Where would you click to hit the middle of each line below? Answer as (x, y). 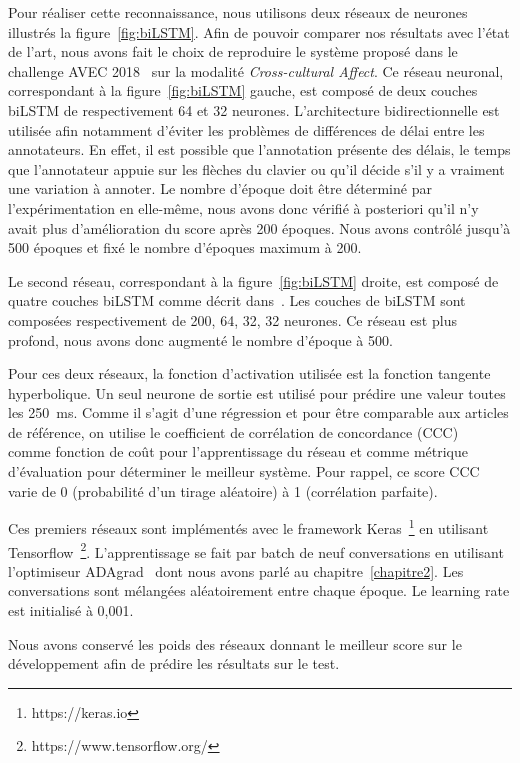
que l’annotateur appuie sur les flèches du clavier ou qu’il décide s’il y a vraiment (256, 168)
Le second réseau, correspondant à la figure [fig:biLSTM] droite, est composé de (253, 280)
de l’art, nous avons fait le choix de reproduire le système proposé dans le (233, 51)
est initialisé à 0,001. (71, 609)
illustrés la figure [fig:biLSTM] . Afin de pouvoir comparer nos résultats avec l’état (259, 31)
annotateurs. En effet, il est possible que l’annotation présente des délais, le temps (259, 149)
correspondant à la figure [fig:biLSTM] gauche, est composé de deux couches (243, 90)
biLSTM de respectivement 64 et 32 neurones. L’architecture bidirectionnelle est (254, 109)
